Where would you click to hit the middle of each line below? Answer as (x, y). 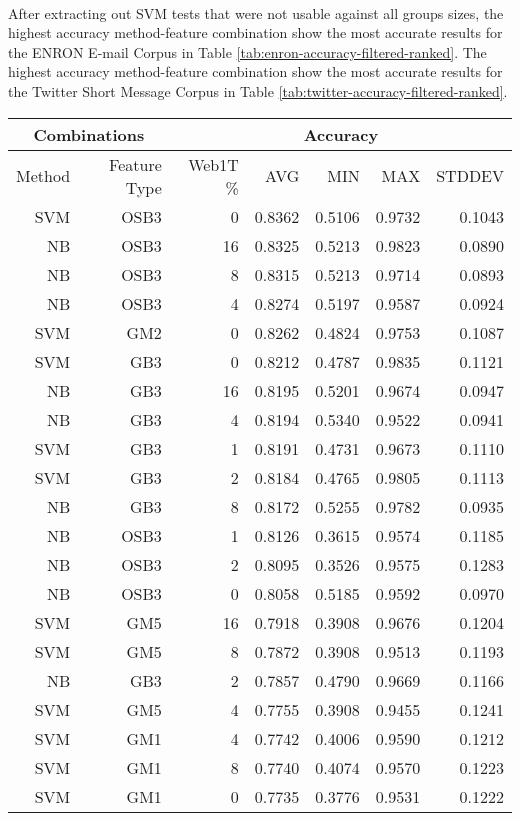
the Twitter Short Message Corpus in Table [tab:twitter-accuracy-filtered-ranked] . (258, 90)
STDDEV (470, 176)
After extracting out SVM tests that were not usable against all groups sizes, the (256, 12)
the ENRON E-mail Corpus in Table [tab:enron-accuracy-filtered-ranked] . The (247, 51)
